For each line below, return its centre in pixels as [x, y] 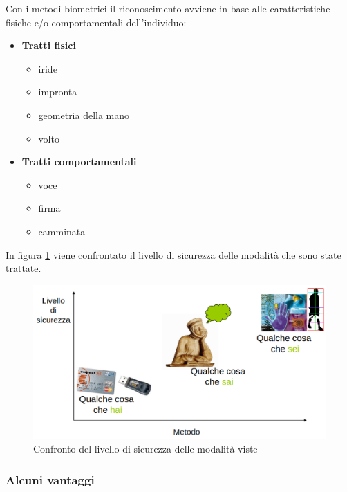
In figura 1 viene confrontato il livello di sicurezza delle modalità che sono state [173, 254]
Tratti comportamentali [79, 162]
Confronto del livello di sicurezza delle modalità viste [146, 449]
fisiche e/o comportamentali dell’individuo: [96, 22]
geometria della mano [84, 115]
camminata [62, 231]
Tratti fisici [49, 45]
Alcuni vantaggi [50, 479]
